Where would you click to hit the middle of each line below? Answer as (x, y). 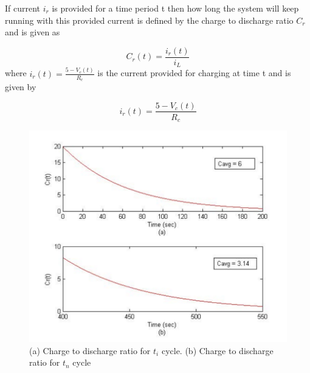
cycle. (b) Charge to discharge (217, 350)
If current (23, 8)
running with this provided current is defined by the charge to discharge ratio (149, 20)
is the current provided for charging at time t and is (194, 73)
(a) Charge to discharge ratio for (90, 350)
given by (21, 86)
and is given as (33, 32)
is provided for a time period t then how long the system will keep (175, 8)
